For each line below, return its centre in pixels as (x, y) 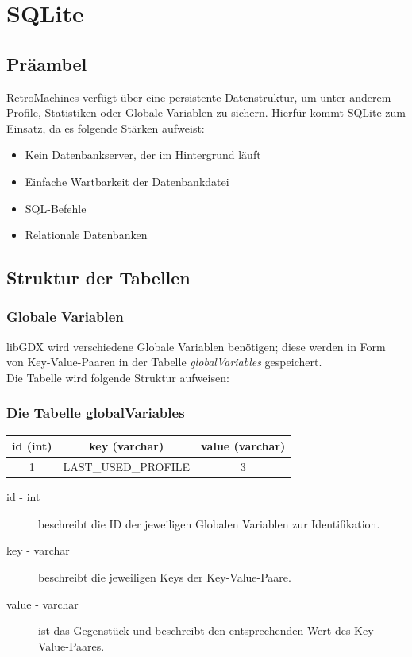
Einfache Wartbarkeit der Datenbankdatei (127, 181)
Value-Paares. (71, 645)
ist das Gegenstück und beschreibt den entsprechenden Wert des (194, 630)
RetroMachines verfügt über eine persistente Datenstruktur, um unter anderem (199, 97)
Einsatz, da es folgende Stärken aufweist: (106, 128)
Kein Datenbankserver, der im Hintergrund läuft (143, 155)
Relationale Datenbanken (86, 235)
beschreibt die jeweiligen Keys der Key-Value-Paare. (165, 576)
